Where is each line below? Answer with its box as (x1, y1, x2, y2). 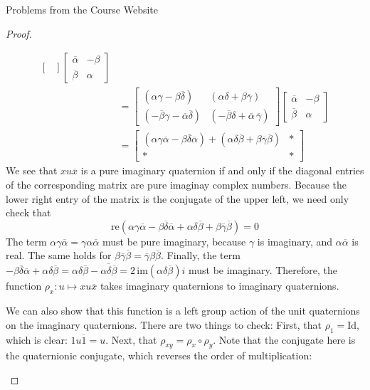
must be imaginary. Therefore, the (188, 263, 337, 278)
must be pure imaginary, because (102, 233, 246, 248)
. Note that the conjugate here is (213, 332, 356, 347)
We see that (6, 163, 58, 178)
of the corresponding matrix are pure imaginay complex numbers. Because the (6, 177, 347, 191)
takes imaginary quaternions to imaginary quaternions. (100, 278, 339, 293)
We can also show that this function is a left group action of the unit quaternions (6, 303, 360, 318)
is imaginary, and (257, 233, 333, 248)
